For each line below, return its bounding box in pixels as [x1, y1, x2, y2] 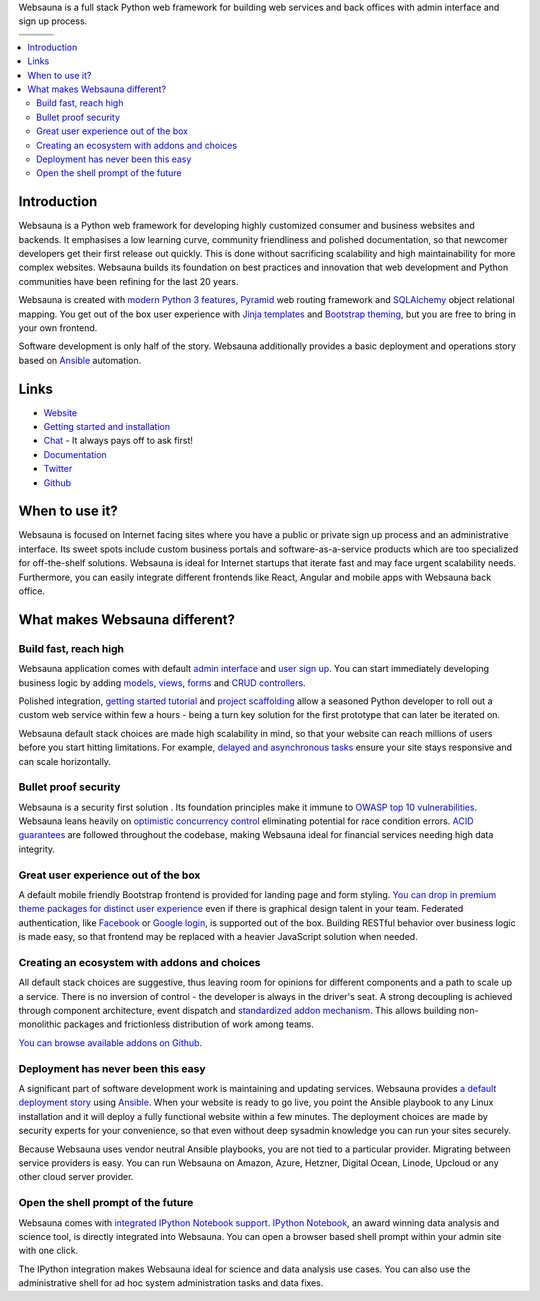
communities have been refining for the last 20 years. [18, 275, 239, 287]
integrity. [18, 843, 55, 855]
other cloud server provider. [18, 1171, 134, 1183]
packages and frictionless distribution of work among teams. [63, 1018, 314, 1030]
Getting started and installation [43, 421, 170, 433]
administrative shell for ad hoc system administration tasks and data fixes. [18, 1277, 324, 1289]
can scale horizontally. [18, 755, 112, 767]
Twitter [43, 463, 73, 475]
